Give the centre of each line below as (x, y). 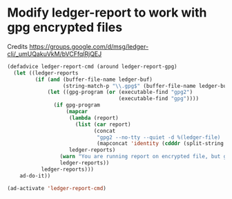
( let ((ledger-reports (46, 73)
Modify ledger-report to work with (107, 13)
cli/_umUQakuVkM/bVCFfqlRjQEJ (55, 54)
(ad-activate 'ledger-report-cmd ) (57, 188)
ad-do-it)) (35, 176)
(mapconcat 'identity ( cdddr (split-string (160, 144)
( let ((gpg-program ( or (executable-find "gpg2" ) (120, 92)
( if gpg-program (77, 105)
